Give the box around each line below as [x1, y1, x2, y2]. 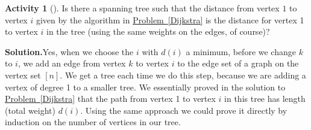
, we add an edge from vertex [17, 57, 126, 69]
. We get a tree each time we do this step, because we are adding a [60, 68, 306, 81]
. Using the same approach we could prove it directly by [80, 104, 287, 116]
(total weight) [5, 104, 55, 116]
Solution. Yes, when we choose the [5, 45, 134, 58]
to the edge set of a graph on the [177, 57, 299, 69]
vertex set [5, 68, 41, 81]
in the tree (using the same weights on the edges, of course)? [46, 25, 270, 38]
